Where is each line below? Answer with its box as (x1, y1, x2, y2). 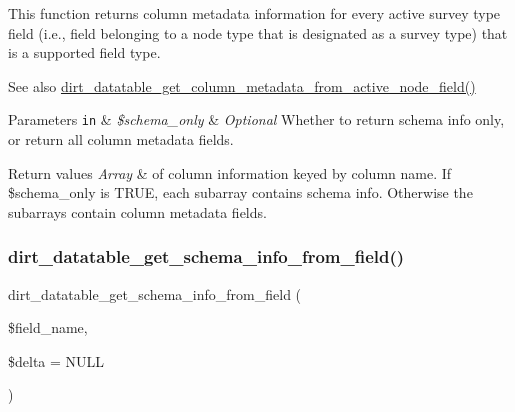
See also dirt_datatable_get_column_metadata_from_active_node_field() (8, 75, 476, 96)
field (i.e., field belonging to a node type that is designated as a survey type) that (8, 22, 508, 43)
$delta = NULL (8, 350, 105, 371)
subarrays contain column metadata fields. (8, 201, 267, 222)
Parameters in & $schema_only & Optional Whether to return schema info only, (8, 109, 505, 130)
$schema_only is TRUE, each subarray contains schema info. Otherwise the (8, 182, 473, 203)
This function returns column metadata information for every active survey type (8, 3, 501, 23)
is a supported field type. (8, 42, 161, 63)
